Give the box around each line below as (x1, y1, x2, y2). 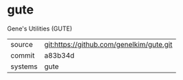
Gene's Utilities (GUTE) (7, 24, 73, 33)
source (10, 39, 33, 49)
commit (10, 50, 35, 60)
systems (10, 62, 38, 71)
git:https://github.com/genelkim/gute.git (44, 39, 173, 49)
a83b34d (44, 50, 75, 60)
